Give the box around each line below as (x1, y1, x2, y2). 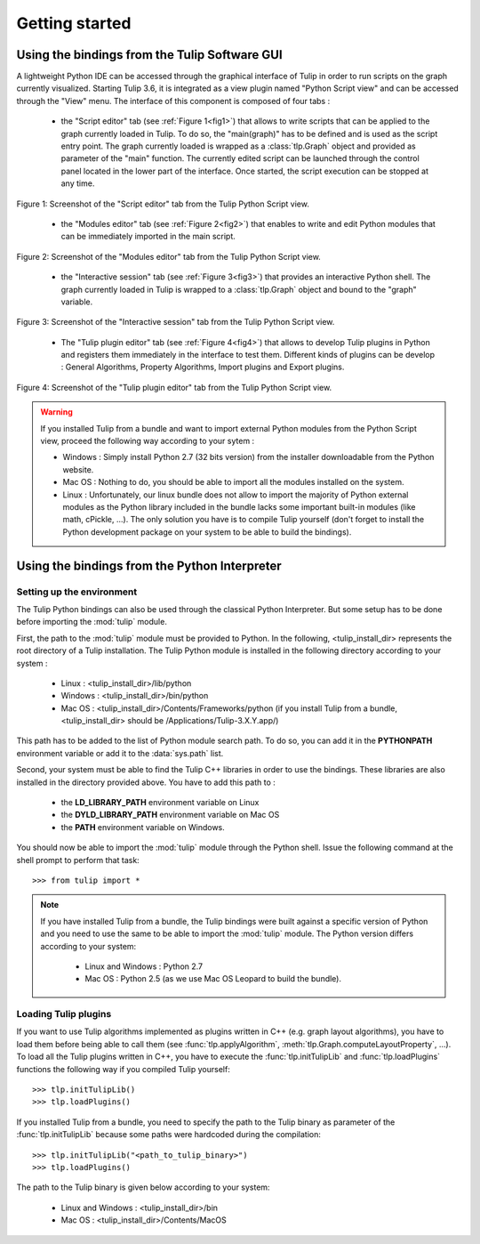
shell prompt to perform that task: (16, 854, 140, 865)
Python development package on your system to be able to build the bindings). (62, 526, 352, 537)
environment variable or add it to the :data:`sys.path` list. (16, 747, 224, 758)
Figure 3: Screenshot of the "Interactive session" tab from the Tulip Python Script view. (16, 317, 335, 327)
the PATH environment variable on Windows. (60, 821, 226, 832)
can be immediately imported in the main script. (60, 231, 236, 242)
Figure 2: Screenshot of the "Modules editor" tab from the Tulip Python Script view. (16, 251, 322, 262)
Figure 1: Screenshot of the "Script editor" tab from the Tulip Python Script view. (16, 198, 310, 209)
